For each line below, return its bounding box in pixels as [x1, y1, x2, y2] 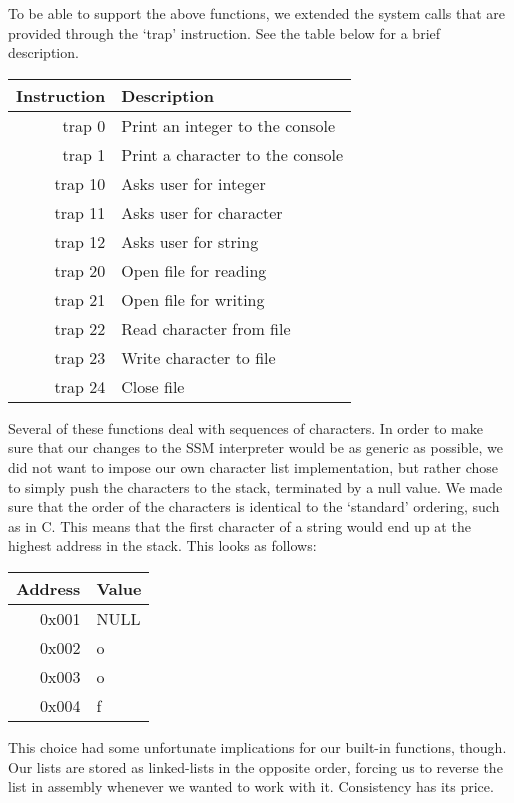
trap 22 [54, 316, 106, 340]
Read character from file [121, 316, 291, 340]
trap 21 [54, 287, 106, 311]
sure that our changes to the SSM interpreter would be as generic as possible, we [8, 437, 503, 458]
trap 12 [54, 229, 106, 253]
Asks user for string [121, 229, 259, 253]
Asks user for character [121, 200, 283, 224]
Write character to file [121, 345, 276, 369]
